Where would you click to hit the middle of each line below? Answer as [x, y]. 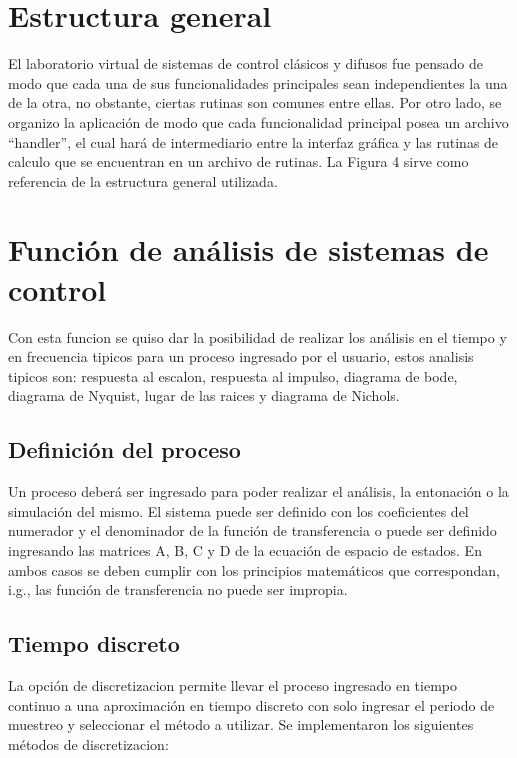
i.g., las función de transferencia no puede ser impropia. [178, 589]
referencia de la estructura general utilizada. [143, 180]
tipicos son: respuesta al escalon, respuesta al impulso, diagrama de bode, [233, 375]
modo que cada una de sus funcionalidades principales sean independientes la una [258, 82]
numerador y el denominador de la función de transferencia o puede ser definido [252, 530]
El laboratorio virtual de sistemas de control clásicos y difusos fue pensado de [246, 63]
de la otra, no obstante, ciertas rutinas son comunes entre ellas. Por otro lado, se [255, 102]
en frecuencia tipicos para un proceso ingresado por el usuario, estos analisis [241, 356]
